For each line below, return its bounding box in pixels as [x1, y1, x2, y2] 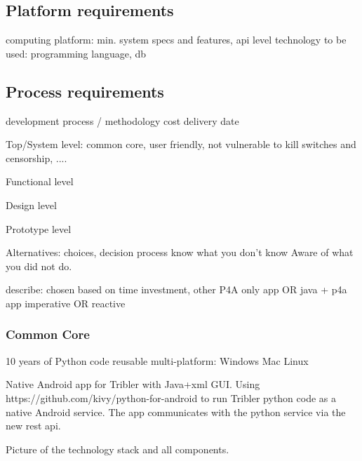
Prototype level [6, 221, 72, 236]
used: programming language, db [6, 46, 147, 60]
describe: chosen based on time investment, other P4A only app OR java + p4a [6, 282, 347, 297]
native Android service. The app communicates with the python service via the [6, 404, 346, 419]
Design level [6, 197, 57, 212]
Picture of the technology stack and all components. [6, 441, 229, 456]
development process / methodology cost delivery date [6, 113, 239, 128]
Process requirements [6, 80, 164, 102]
